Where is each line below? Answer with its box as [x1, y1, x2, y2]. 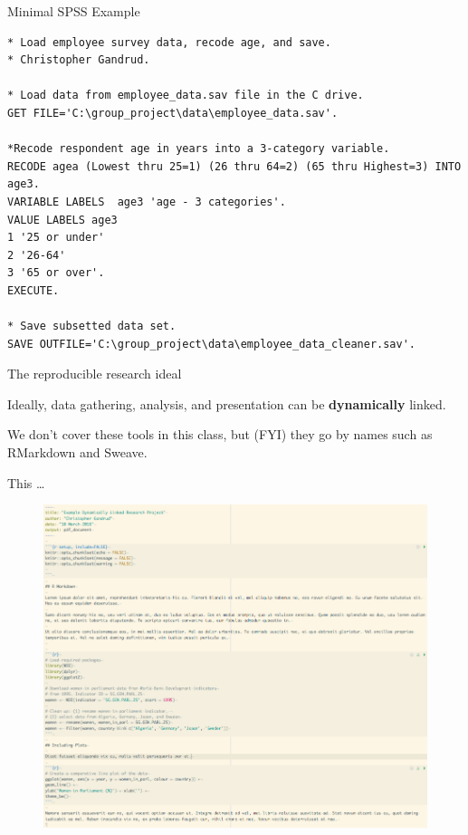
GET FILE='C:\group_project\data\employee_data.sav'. [7, 106, 339, 120]
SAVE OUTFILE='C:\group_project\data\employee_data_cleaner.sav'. [7, 337, 416, 350]
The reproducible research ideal [7, 364, 182, 383]
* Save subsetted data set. [7, 320, 177, 333]
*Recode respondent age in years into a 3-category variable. [7, 142, 390, 156]
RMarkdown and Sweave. [7, 443, 148, 462]
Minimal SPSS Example [7, 2, 140, 20]
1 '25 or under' [7, 231, 105, 245]
